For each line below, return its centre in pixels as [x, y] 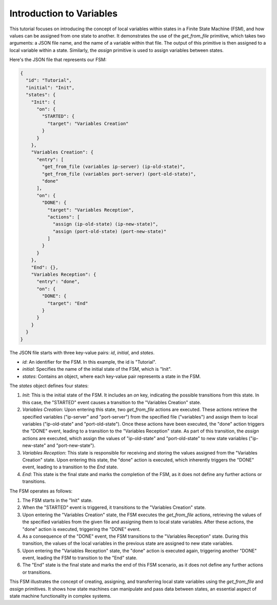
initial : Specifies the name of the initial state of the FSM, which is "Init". [97, 369]
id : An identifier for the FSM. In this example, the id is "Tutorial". [89, 362]
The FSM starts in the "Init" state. [57, 500]
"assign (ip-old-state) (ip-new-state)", [105, 224]
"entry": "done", [58, 282]
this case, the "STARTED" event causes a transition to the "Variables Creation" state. [112, 402]
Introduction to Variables [64, 13]
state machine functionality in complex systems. [60, 596]
